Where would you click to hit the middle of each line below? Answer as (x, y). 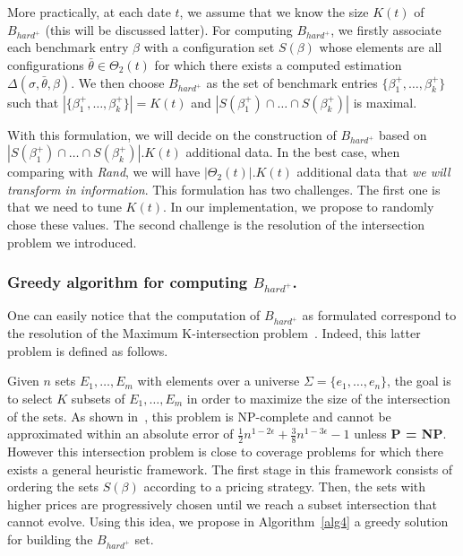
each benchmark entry (68, 47)
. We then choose (118, 82)
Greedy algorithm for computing (128, 282)
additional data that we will (373, 172)
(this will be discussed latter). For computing (169, 29)
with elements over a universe (219, 381)
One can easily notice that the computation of (134, 315)
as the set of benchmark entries (292, 82)
